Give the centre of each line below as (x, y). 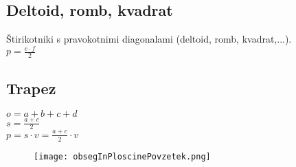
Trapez (31, 88)
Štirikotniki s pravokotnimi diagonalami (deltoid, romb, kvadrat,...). (149, 39)
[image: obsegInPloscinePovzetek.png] (122, 156)
